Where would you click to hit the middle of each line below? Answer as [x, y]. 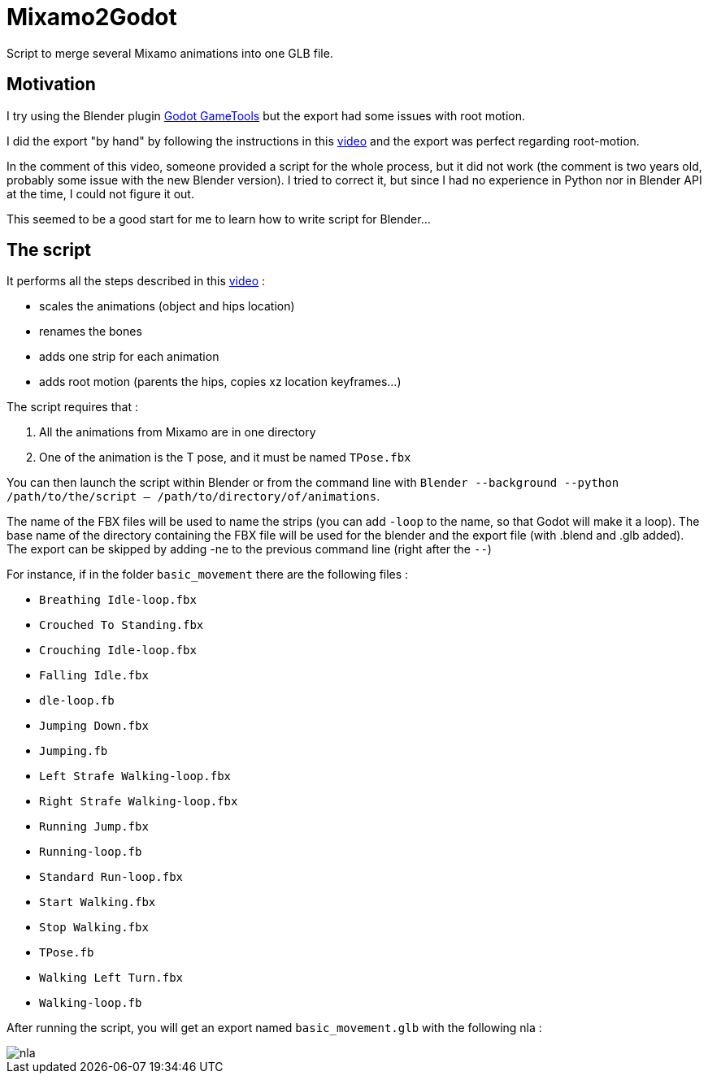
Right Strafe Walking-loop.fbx [139, 802]
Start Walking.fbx [98, 902]
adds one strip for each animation [129, 357]
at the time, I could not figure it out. [100, 193]
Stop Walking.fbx [94, 928]
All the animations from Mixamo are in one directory [178, 432]
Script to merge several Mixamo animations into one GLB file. [170, 53]
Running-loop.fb [91, 852]
